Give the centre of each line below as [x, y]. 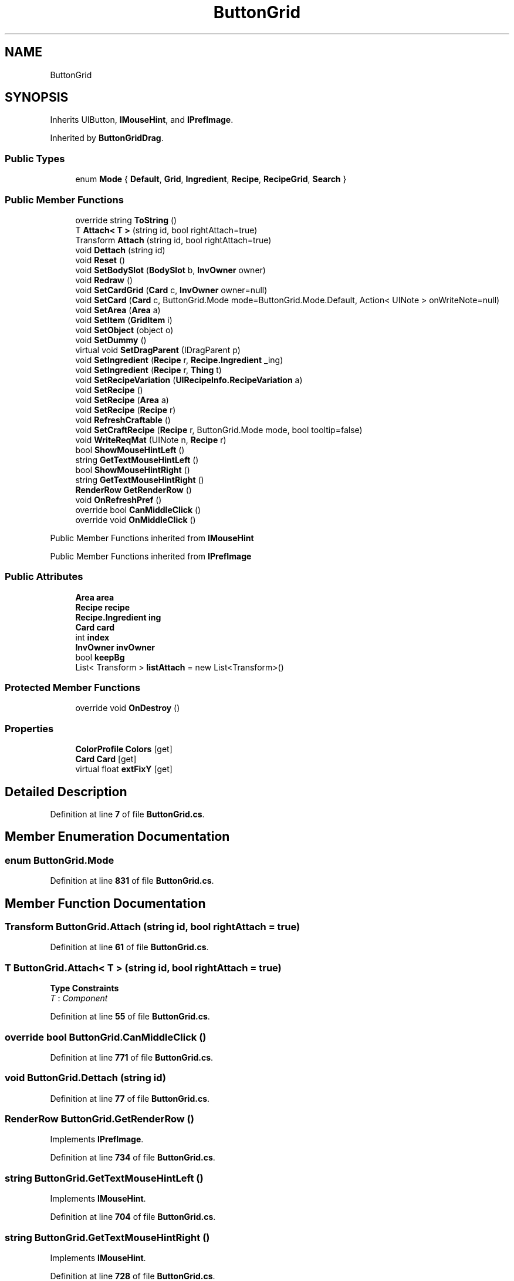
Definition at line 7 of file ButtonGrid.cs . [127, 814]
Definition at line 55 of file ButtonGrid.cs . [130, 1017]
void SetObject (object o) [124, 330]
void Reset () [100, 260]
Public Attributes [44, 577]
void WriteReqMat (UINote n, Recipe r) [151, 440]
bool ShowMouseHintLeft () [130, 450]
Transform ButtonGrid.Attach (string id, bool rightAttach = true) [153, 927]
